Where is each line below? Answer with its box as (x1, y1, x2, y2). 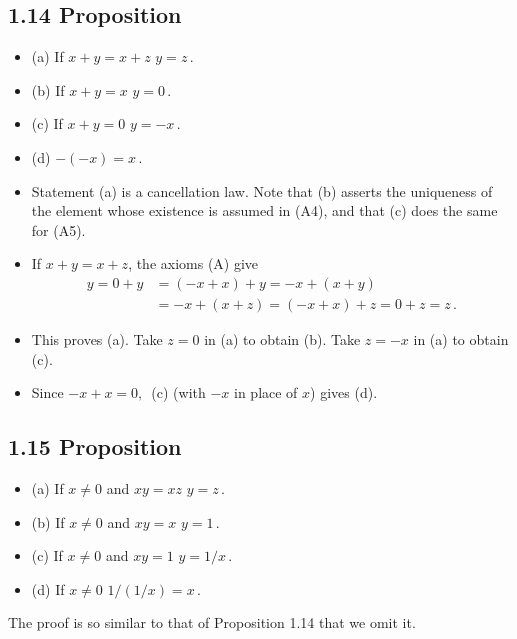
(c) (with (151, 382, 206, 403)
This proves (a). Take (31, 329, 163, 350)
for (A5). (31, 219, 86, 240)
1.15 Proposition (8, 431, 182, 462)
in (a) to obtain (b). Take (204, 329, 361, 350)
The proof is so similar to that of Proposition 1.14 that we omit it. (8, 612, 416, 633)
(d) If (31, 578, 65, 599)
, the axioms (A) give (128, 253, 259, 274)
